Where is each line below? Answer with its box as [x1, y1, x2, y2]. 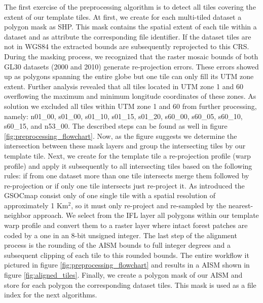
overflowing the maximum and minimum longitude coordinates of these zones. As [4, 91, 256, 101]
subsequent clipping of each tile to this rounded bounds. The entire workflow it [4, 249, 249, 260]
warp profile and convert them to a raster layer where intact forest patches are [4, 220, 248, 231]
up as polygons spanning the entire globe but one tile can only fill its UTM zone [4, 71, 254, 82]
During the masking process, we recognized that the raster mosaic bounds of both [4, 51, 258, 61]
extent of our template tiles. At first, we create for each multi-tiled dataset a [4, 11, 242, 22]
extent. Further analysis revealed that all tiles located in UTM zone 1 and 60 [4, 81, 243, 91]
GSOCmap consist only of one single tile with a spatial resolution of [4, 190, 216, 201]
